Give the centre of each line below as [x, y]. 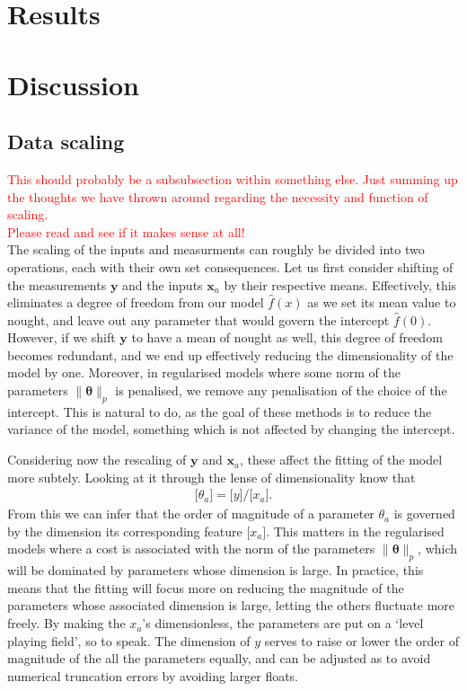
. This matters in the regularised [355, 531]
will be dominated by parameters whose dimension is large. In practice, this [216, 570]
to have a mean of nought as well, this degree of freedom [287, 337]
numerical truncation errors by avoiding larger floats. [153, 675]
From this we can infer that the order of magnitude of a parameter [191, 514]
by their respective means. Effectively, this [340, 284]
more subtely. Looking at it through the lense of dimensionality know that [211, 477]
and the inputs [163, 284]
